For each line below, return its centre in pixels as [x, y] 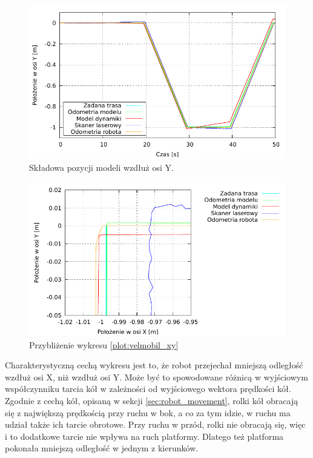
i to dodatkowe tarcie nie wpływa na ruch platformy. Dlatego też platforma [144, 436]
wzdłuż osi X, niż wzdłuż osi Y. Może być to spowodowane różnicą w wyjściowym [156, 377]
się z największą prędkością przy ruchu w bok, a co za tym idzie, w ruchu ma [148, 412]
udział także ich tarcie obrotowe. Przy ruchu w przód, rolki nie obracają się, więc [155, 424]
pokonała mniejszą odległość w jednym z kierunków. [102, 448]
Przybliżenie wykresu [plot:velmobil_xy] [104, 344]
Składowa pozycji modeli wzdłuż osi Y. [101, 167]
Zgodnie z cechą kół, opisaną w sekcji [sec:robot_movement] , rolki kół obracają [152, 400]
